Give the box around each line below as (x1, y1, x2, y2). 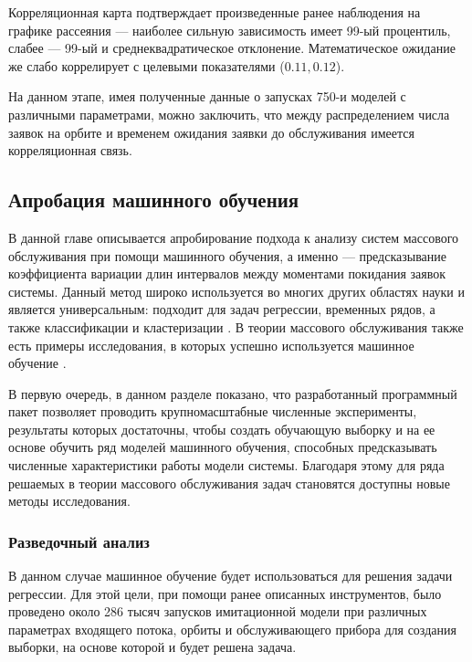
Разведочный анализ (8, 530, 150, 552)
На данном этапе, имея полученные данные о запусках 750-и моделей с (8, 87, 406, 106)
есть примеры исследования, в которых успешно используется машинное (8, 335, 414, 354)
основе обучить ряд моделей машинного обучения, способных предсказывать (8, 437, 437, 457)
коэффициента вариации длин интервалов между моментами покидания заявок (8, 264, 446, 283)
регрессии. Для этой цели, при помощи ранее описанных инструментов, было (8, 583, 442, 603)
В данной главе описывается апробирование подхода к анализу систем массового (8, 227, 459, 247)
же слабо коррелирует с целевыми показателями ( (8, 56, 285, 75)
